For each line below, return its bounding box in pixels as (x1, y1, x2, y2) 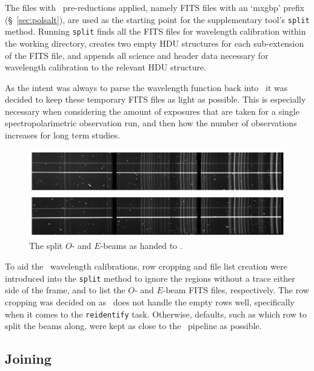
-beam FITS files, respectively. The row (162, 284, 309, 296)
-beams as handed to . (100, 239, 182, 252)
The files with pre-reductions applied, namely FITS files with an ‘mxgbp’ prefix (5, 1, 305, 13)
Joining (5, 349, 52, 368)
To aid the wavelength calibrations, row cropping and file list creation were (5, 260, 287, 273)
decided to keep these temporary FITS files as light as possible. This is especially (5, 93, 306, 106)
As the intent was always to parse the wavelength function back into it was (5, 81, 288, 94)
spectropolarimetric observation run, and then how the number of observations (5, 117, 297, 129)
